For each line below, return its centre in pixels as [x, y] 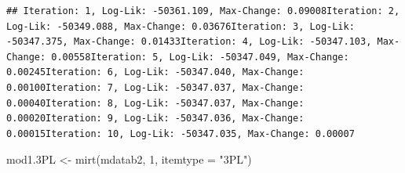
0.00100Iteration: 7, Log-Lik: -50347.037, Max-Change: [155, 87]
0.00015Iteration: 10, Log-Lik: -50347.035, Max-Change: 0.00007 [181, 133]
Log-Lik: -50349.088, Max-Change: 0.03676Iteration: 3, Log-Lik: [181, 26]
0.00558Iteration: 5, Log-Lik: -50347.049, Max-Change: [200, 57]
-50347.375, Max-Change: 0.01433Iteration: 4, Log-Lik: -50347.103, [189, 42]
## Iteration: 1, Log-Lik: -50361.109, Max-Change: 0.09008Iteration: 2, [203, 11]
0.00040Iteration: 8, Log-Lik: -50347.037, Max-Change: [155, 103]
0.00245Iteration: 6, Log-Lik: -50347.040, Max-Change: [155, 72]
